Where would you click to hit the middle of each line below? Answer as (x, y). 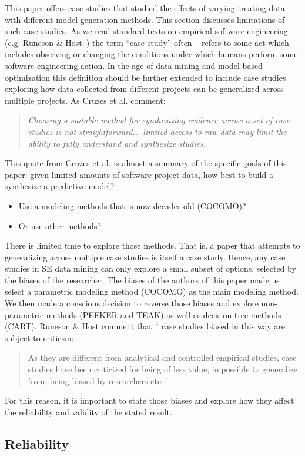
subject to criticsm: (39, 337)
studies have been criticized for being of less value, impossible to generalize (163, 369)
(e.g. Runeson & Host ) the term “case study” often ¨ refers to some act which (147, 42)
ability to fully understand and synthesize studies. (117, 143)
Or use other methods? (60, 225)
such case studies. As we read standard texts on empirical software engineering (146, 31)
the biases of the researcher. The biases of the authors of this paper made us (142, 280)
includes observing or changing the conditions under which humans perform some (151, 54)
